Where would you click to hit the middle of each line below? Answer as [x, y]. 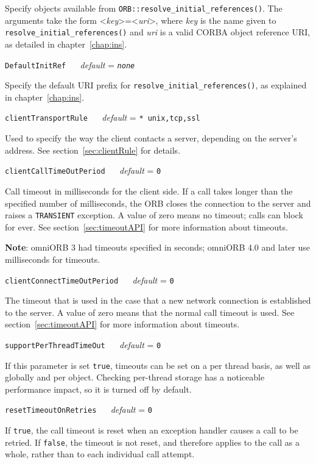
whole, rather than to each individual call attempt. [100, 454]
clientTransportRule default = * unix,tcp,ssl [103, 117]
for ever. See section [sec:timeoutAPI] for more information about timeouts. [146, 227]
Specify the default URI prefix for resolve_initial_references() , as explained [156, 85]
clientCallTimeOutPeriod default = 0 [83, 170]
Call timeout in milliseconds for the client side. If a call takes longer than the [149, 191]
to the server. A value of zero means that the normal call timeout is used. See [150, 312]
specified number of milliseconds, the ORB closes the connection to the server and [158, 203]
